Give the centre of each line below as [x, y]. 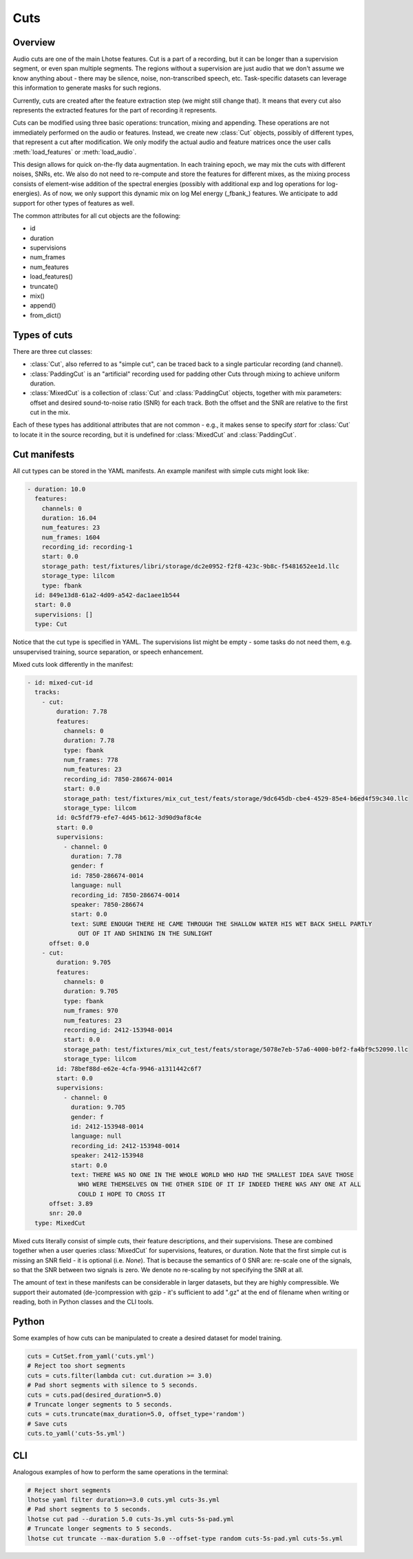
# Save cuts [47, 1424]
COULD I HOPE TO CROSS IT [121, 1194]
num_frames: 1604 [71, 537]
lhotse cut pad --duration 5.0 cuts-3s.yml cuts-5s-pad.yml [131, 1519]
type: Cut [51, 624]
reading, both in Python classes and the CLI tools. [83, 1302]
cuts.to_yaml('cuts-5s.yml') [76, 1434]
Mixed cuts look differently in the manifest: [73, 664]
